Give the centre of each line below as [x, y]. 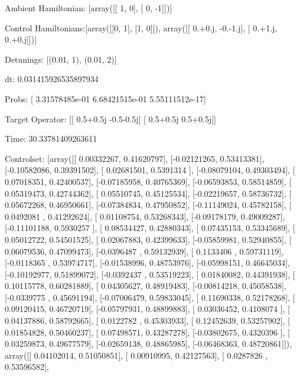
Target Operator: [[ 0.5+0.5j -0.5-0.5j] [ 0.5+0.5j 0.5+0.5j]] [110, 118]
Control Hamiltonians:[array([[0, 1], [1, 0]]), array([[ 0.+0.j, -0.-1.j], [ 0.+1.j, [141, 27]
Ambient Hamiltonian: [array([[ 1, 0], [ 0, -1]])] [89, 8]
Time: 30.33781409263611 [51, 139]
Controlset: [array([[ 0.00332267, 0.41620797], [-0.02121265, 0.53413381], [135, 158]
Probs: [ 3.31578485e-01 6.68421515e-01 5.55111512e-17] [105, 98]
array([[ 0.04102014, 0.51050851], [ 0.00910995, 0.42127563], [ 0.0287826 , [136, 355]
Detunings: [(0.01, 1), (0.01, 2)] [61, 59]
